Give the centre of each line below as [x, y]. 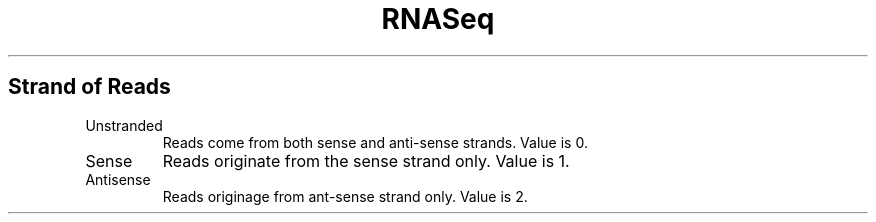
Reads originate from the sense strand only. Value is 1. [366, 160]
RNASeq [438, 19]
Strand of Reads [89, 87]
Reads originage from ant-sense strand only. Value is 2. [345, 196]
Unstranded [124, 125]
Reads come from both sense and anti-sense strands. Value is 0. [375, 142]
